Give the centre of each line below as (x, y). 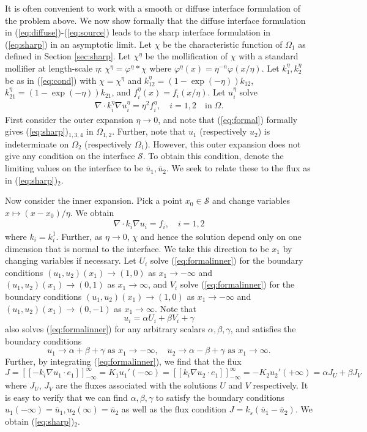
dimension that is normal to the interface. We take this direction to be (137, 248)
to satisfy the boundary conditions (220, 397)
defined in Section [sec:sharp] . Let (68, 56)
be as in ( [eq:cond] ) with (51, 80)
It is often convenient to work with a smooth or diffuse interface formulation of (153, 8)
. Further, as (79, 236)
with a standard (269, 56)
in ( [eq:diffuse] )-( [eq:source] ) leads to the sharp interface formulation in (138, 32)
